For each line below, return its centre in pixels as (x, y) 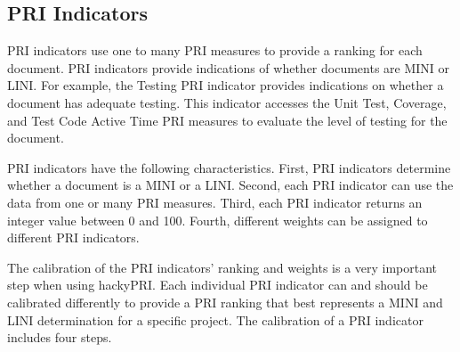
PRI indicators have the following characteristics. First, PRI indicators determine (229, 167)
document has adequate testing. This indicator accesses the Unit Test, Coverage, (227, 102)
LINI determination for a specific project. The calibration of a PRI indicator (215, 319)
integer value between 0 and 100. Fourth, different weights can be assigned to (218, 220)
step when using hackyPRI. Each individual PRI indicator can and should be (218, 285)
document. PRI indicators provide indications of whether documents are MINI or (229, 67)
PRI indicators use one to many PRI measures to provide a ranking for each (215, 50)
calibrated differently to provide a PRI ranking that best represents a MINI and (225, 302)
